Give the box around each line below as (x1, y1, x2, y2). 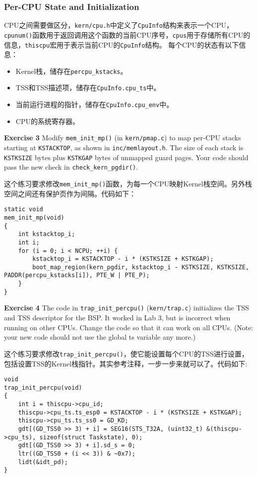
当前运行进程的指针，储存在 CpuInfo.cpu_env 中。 (15, 99, 174, 110)
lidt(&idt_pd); (18, 458, 68, 466)
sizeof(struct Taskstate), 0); (39, 433, 143, 441)
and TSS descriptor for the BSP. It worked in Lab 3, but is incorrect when (4, 312, 231, 323)
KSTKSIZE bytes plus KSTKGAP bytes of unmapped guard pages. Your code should (4, 152, 249, 162)
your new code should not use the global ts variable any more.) (4, 332, 196, 342)
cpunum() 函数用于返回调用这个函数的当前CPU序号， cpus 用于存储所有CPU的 (4, 29, 251, 40)
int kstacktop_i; (18, 231, 75, 238)
